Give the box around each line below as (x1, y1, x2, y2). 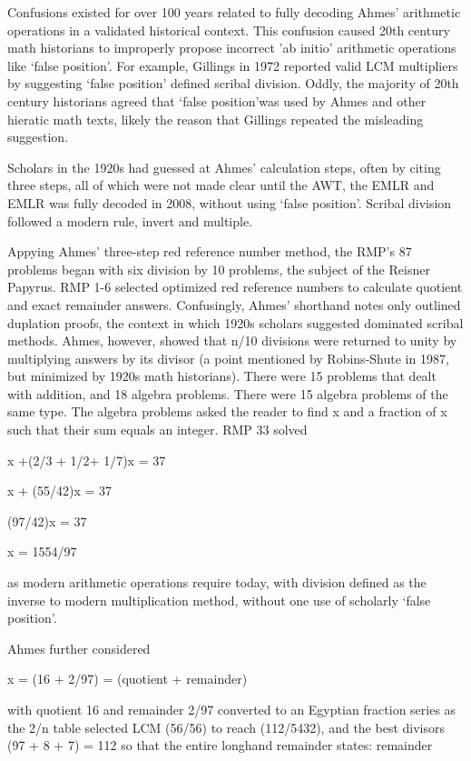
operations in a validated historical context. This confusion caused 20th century (7, 20, 450, 39)
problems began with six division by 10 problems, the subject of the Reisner (7, 259, 430, 278)
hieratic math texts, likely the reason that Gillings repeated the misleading (7, 109, 424, 128)
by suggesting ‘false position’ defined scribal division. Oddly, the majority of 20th (7, 74, 459, 93)
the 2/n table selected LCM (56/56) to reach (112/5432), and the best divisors (7, 717, 445, 736)
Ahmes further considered (7, 638, 151, 657)
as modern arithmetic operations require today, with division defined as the (7, 573, 427, 592)
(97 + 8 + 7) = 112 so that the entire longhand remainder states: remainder (7, 736, 433, 755)
